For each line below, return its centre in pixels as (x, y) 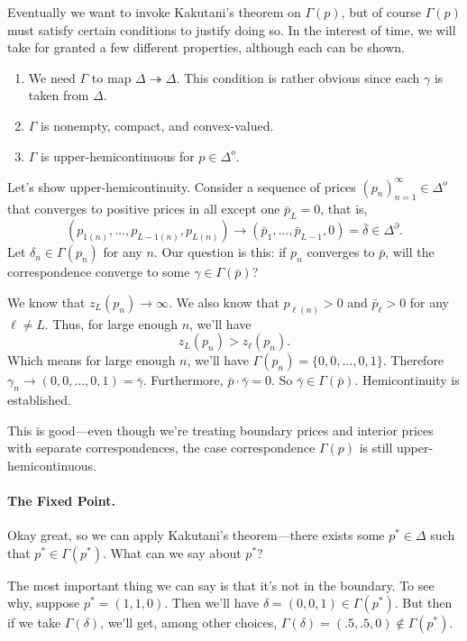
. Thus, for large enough (111, 323)
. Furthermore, (183, 380)
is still (376, 448)
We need (52, 77)
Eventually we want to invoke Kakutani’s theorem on (154, 12)
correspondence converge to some (99, 272)
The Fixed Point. (61, 501)
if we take (34, 623)
